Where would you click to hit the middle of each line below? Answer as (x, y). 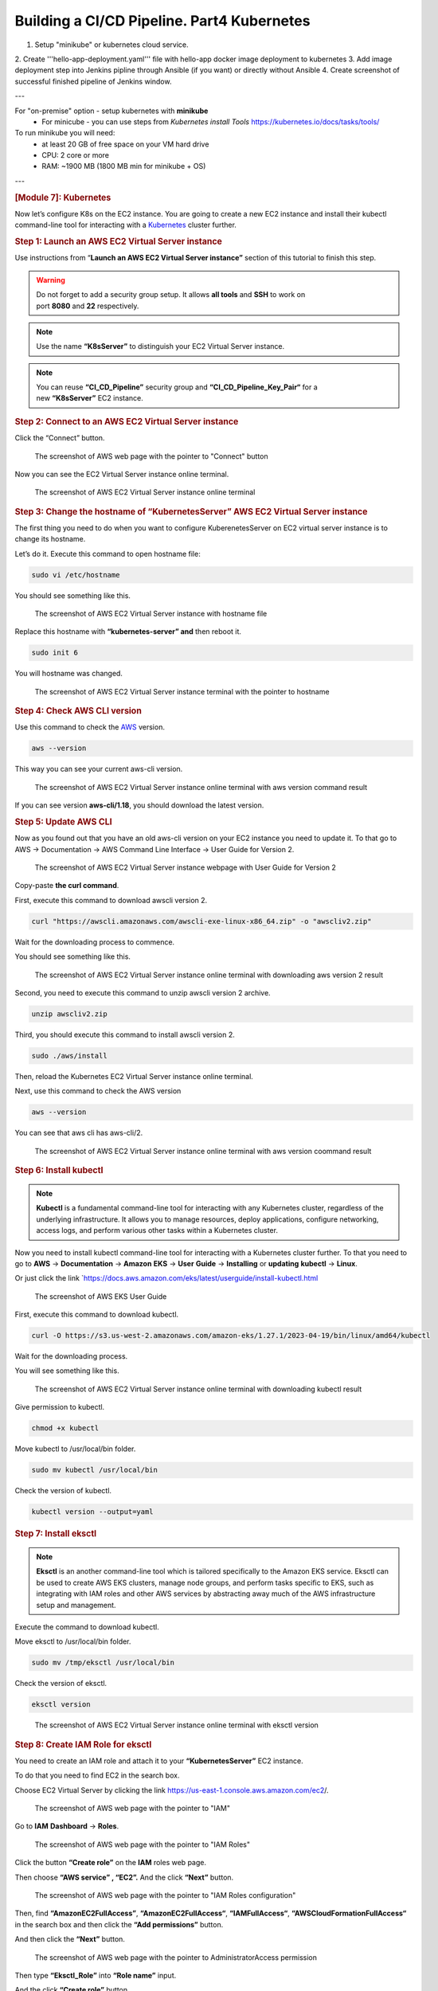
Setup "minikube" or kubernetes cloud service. (111, 45)
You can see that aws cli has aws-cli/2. (79, 1133)
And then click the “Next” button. (70, 1939)
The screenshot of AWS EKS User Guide (101, 1296)
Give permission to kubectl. (60, 1407)
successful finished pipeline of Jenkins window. (93, 81)
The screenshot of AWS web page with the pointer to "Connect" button (151, 456)
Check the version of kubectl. (63, 1491)
